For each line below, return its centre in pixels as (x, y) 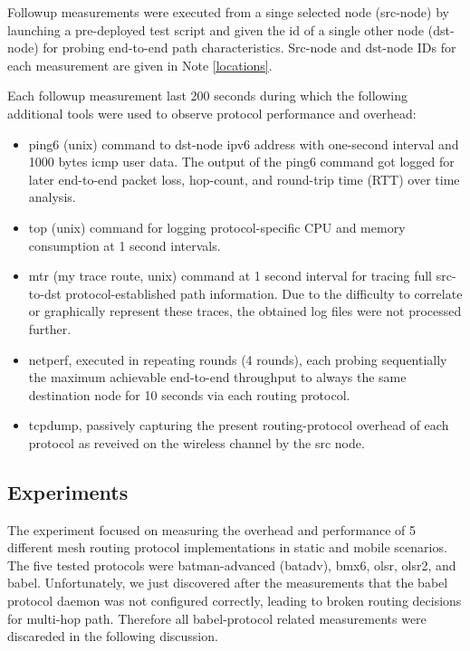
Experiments (68, 491)
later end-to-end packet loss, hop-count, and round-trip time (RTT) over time (244, 179)
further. (50, 328)
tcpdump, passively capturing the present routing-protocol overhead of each (239, 425)
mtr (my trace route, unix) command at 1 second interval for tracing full (230, 276)
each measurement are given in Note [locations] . (140, 65)
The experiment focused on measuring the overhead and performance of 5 (212, 529)
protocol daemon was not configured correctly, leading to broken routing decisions (235, 601)
